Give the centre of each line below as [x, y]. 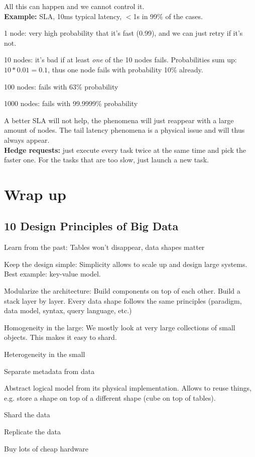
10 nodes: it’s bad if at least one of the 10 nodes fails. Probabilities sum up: [120, 60]
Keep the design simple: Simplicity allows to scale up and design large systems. [126, 264]
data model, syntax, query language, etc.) [68, 310]
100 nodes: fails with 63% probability [61, 86]
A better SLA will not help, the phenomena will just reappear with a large [119, 120]
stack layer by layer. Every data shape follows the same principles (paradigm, [123, 300]
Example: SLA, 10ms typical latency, [63, 16]
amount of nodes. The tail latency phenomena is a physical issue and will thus [124, 130]
